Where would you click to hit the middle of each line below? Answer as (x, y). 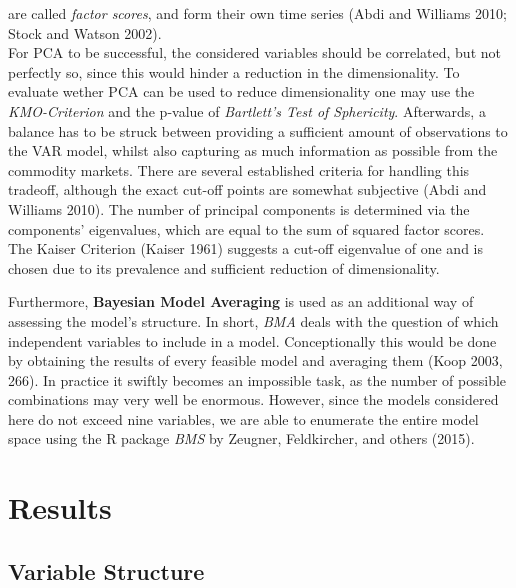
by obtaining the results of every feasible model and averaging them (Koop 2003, (255, 360)
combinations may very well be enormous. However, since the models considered (253, 399)
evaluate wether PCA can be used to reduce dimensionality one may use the (241, 91)
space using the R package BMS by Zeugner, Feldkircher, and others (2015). (241, 438)
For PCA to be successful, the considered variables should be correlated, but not (254, 52)
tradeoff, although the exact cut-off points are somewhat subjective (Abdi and (247, 189)
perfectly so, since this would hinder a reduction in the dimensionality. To (234, 71)
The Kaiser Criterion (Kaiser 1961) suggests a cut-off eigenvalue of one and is (246, 248)
